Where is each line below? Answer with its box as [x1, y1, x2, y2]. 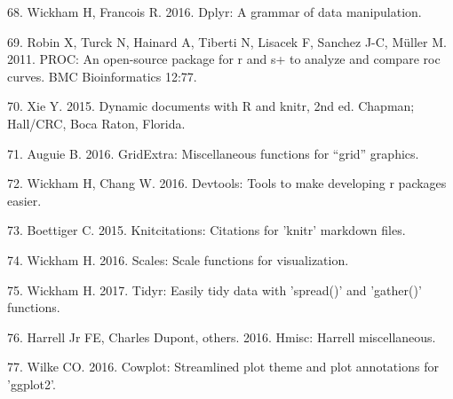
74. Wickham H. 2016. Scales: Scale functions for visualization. [7, 250, 349, 269]
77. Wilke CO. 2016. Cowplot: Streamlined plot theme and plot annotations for [7, 357, 439, 376]
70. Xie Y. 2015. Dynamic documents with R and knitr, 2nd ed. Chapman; [7, 97, 415, 115]
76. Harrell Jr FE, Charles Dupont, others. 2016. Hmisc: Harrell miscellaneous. [7, 327, 436, 346]
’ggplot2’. [7, 374, 56, 393]
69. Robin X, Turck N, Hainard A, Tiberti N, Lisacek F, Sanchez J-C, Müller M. [7, 32, 447, 51]
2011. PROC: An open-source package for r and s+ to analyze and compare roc [7, 50, 441, 68]
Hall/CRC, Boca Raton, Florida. [7, 113, 186, 132]
